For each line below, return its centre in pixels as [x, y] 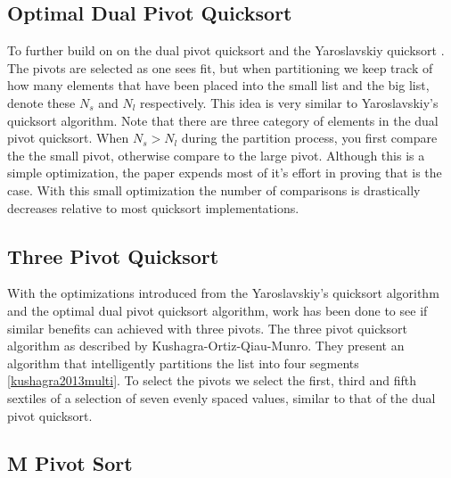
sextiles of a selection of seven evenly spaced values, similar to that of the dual [221, 397]
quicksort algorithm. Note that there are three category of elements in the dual [223, 120]
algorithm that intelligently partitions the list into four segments [183, 363]
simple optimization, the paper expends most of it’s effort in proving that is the [225, 173]
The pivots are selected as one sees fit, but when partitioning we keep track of [220, 67]
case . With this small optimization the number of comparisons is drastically [214, 190]
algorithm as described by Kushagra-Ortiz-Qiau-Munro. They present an [206, 346]
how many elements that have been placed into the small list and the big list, [218, 85]
